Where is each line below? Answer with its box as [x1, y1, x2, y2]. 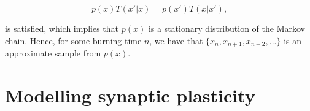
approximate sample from [5, 47, 101, 59]
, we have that [149, 34, 203, 47]
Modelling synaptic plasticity [5, 82, 255, 107]
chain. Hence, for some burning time [5, 34, 142, 47]
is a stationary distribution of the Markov [148, 22, 305, 34]
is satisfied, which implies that [5, 22, 119, 34]
